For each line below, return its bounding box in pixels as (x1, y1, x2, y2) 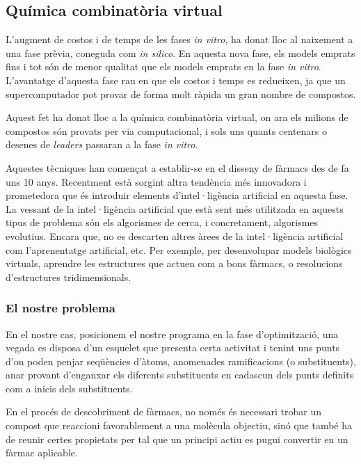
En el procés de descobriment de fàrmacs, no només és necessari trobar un (6, 404, 321, 419)
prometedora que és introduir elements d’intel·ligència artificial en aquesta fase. (6, 188, 348, 202)
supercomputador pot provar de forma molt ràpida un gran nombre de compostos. (6, 86, 356, 101)
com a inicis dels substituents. (6, 381, 133, 395)
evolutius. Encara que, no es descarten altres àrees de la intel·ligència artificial (6, 228, 344, 243)
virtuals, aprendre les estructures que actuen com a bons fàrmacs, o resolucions (6, 256, 343, 271)
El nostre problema (6, 299, 115, 317)
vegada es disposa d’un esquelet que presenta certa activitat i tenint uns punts (6, 340, 340, 355)
